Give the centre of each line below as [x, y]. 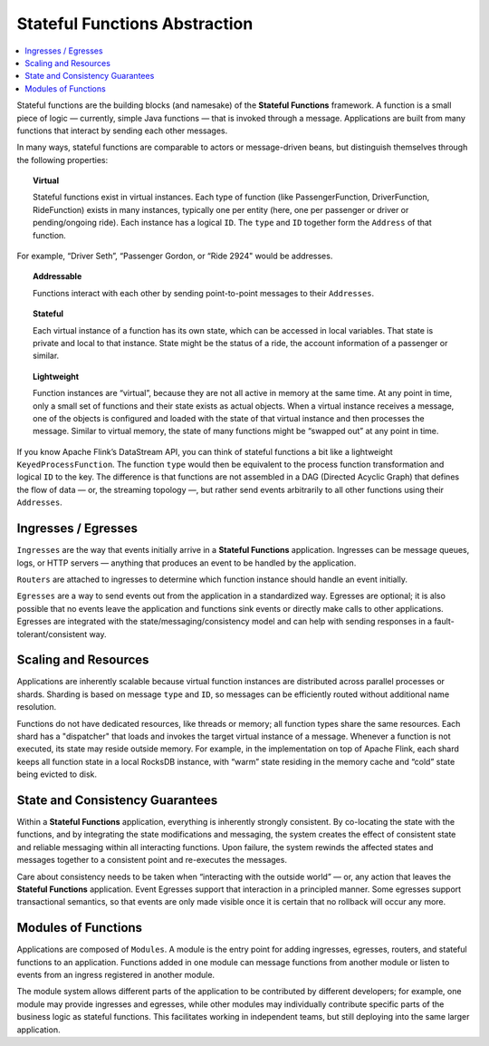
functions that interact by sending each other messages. [122, 131]
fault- [444, 622]
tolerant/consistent [52, 634]
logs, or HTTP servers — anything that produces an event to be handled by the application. [187, 563]
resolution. [37, 707]
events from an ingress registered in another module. [116, 975]
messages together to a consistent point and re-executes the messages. [152, 860]
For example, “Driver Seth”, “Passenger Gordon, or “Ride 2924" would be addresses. [175, 256]
